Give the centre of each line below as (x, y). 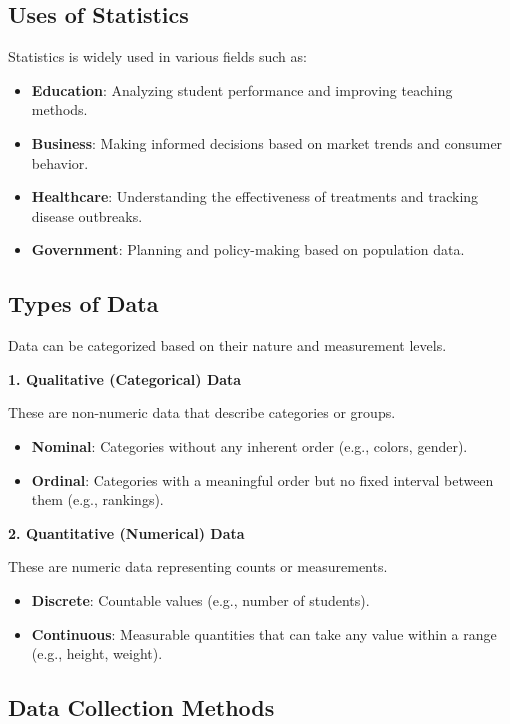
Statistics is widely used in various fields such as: (157, 56)
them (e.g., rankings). (97, 499)
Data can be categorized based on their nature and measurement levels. (227, 345)
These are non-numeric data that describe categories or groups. (202, 412)
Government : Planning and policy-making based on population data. (248, 249)
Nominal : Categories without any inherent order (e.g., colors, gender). (249, 445)
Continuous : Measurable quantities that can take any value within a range (264, 633)
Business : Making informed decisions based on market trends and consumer (267, 142)
